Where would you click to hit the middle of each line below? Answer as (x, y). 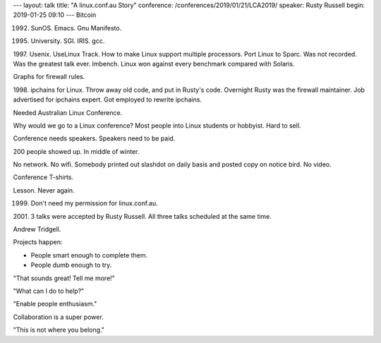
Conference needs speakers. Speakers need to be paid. (94, 138)
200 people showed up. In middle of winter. (76, 151)
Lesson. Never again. (44, 190)
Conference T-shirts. (43, 177)
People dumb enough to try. (71, 265)
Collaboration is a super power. (58, 317)
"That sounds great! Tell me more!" (64, 278)
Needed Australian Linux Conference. (68, 112)
